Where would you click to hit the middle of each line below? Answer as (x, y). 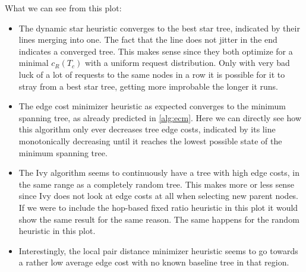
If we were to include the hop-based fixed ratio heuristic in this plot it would (158, 207)
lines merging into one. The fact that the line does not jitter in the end (148, 39)
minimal (34, 63)
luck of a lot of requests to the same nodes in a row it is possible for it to (152, 74)
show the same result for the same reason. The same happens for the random (159, 219)
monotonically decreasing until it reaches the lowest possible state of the (150, 140)
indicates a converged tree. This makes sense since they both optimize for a (156, 51)
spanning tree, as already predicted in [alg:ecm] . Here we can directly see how (160, 117)
